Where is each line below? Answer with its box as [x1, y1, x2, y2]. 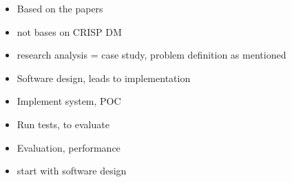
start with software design [17, 163, 127, 178]
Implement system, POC [17, 94, 121, 108]
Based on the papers [17, 1, 103, 15]
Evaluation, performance [17, 140, 121, 154]
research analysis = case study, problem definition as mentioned [17, 48, 286, 62]
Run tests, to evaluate [17, 117, 109, 131]
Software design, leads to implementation [17, 70, 191, 85]
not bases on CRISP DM [17, 24, 122, 39]
